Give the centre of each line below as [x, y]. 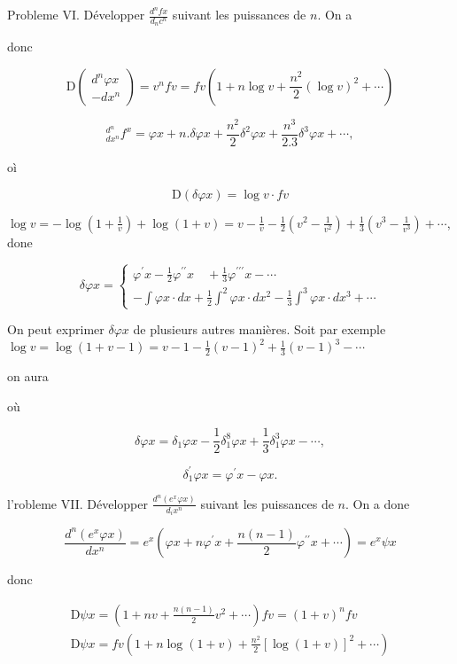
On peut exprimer [56, 329]
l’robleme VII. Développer [77, 503]
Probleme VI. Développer [76, 14]
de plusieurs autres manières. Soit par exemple [259, 329]
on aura [28, 376]
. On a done [377, 503]
